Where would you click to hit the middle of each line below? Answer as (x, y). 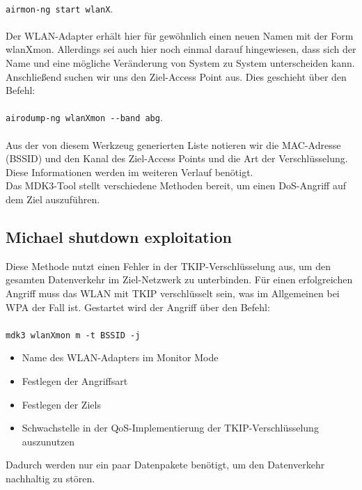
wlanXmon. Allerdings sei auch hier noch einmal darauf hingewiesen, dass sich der (181, 49)
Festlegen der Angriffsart (75, 381)
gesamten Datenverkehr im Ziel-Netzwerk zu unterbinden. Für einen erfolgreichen (179, 279)
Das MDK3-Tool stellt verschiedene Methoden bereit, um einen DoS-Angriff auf (176, 185)
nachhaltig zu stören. (50, 479)
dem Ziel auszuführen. (53, 199)
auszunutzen (48, 441)
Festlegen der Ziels (61, 404)
